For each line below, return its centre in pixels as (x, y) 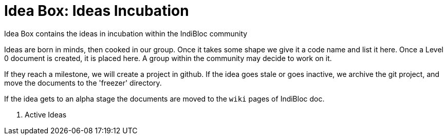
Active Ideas (46, 114)
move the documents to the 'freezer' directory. (83, 83)
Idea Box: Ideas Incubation (97, 11)
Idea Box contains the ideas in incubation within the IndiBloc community (126, 33)
